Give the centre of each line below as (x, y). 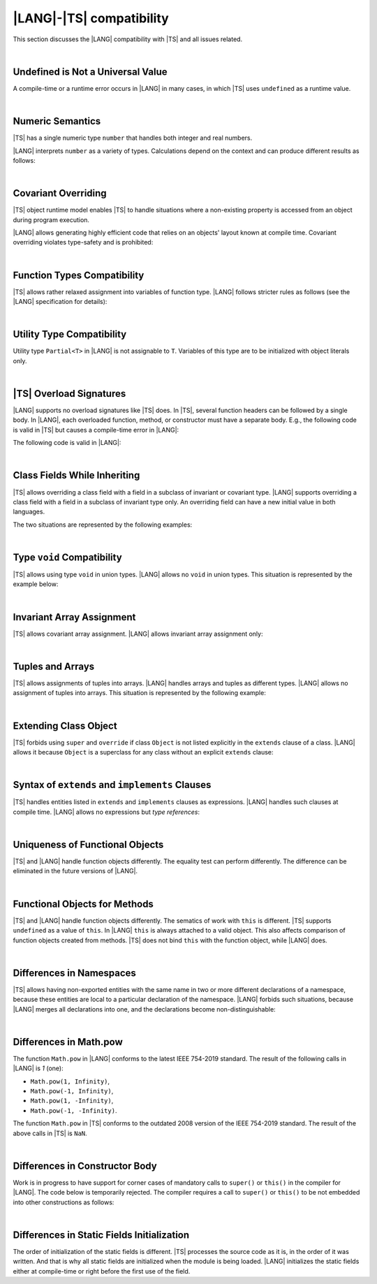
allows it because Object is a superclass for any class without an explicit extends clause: (143, 752)
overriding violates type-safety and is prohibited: (83, 242)
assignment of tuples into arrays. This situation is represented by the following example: (140, 693)
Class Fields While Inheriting (76, 475)
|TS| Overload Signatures (69, 394)
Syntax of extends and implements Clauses (112, 785)
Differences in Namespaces (74, 973)
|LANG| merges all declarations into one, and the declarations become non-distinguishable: (144, 1009)
